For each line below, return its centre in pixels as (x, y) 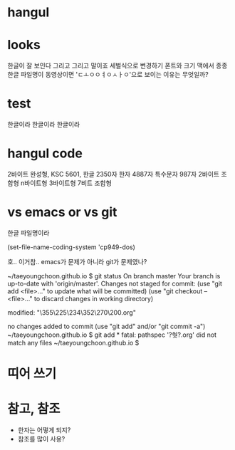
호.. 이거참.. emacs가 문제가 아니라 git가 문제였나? (77, 261)
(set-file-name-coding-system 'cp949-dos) (71, 247)
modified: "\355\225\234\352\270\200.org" (72, 312)
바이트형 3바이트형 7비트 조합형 (68, 183)
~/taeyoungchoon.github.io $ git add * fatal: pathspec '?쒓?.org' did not (112, 335)
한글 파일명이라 (28, 233)
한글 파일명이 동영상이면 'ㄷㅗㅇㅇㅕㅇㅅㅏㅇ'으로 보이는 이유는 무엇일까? (108, 75)
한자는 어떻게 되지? (44, 430)
